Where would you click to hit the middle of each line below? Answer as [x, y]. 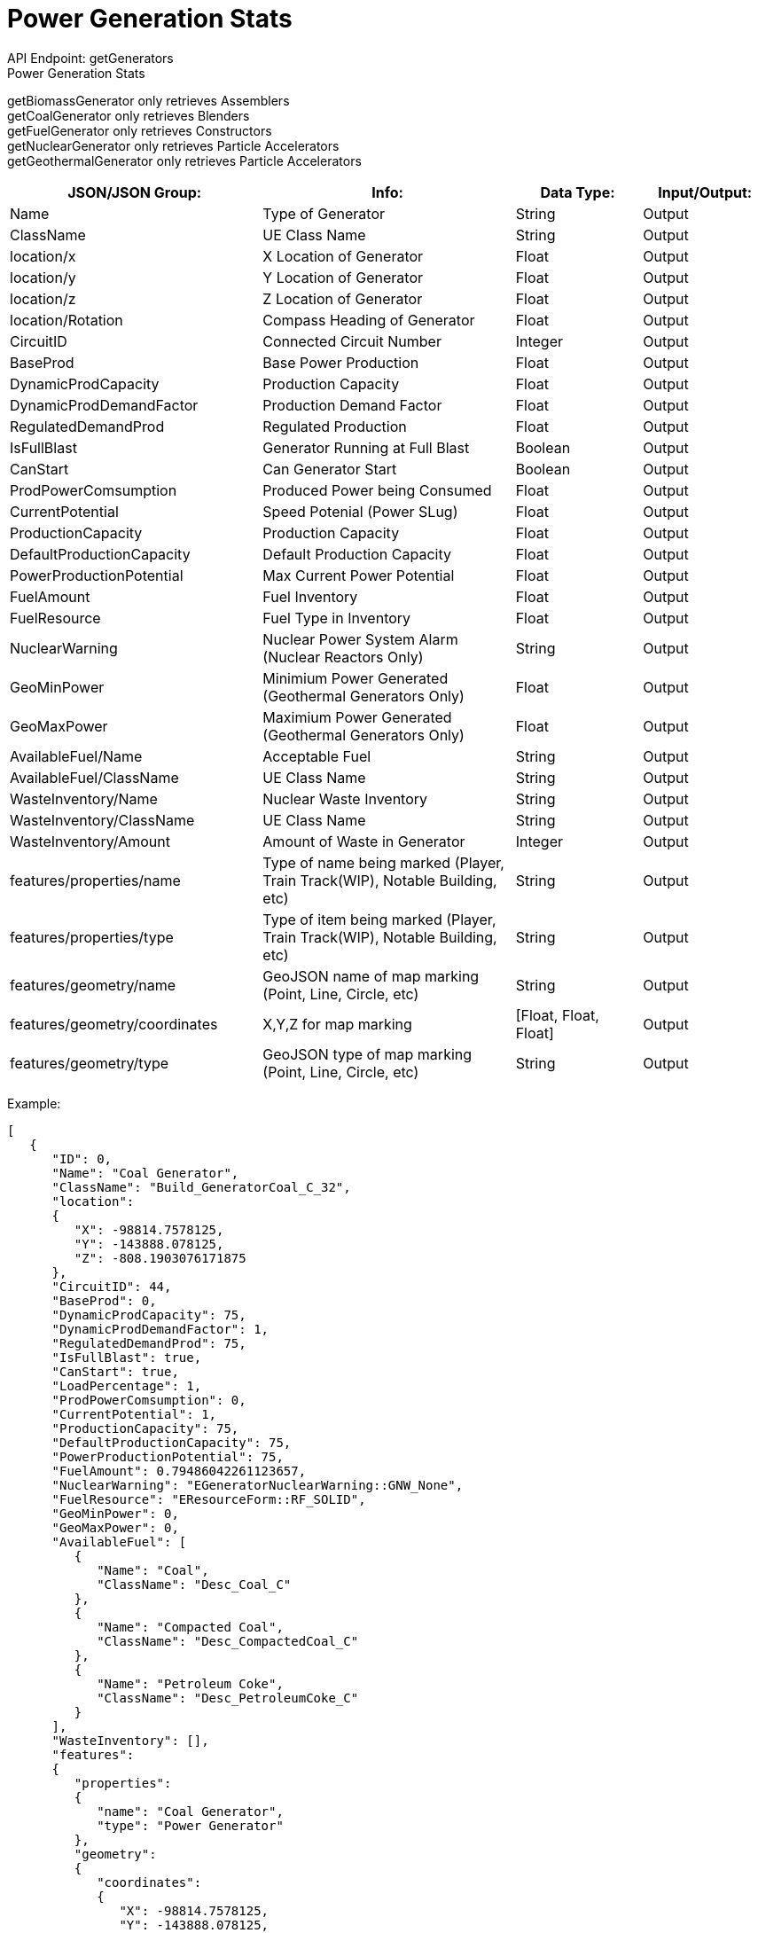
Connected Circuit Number [352, 341]
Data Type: [578, 192]
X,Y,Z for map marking [337, 1024]
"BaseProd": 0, [104, 1300]
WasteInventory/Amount [90, 841]
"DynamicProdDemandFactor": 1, [160, 1329]
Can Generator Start [330, 469]
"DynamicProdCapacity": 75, [149, 1315]
